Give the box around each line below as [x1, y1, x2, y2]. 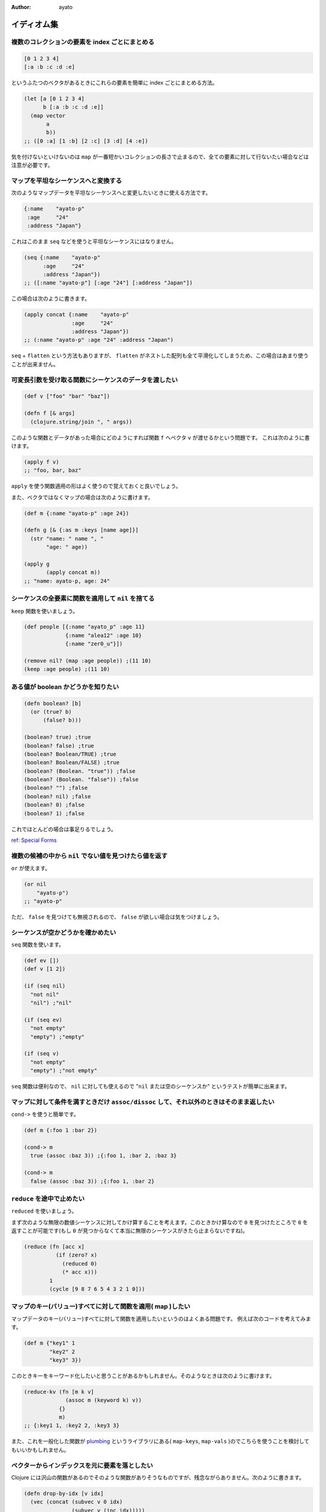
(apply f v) [24, 458, 60, 465]
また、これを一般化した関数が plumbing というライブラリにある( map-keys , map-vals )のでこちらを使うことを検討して [11, 1438, 310, 1445]
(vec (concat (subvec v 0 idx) [30, 1499, 123, 1505]
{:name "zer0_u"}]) [65, 640, 123, 647]
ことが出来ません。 [11, 360, 59, 368]
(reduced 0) [62, 1260, 98, 1267]
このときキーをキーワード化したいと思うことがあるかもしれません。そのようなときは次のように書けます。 [11, 1372, 275, 1379]
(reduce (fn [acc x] [24, 1243, 85, 1250]
